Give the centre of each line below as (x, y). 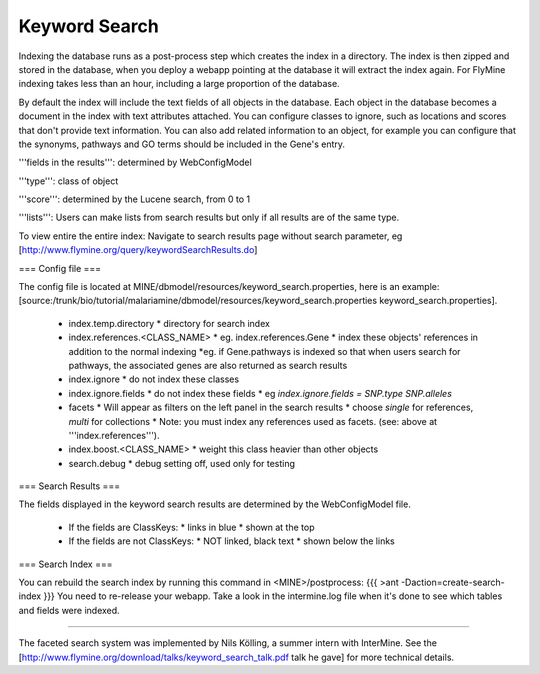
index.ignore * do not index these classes (154, 379)
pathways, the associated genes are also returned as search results (208, 365)
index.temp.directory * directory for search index (169, 323)
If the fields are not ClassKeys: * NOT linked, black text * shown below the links (231, 541)
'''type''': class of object (68, 181)
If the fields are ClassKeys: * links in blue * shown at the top (191, 527)
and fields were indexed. (69, 610)
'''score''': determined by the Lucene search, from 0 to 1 (134, 199)
